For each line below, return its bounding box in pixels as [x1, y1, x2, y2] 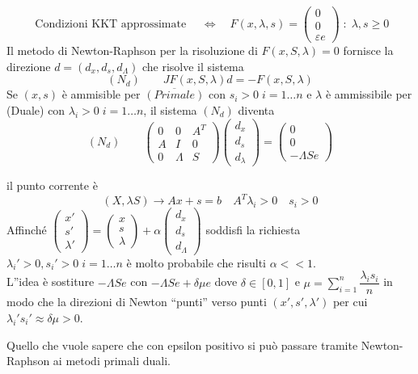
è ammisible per [61, 86, 141, 103]
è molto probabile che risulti [126, 254, 266, 271]
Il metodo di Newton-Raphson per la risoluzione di [6, 42, 258, 59]
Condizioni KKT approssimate [35, 19, 187, 31]
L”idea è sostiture [6, 273, 95, 290]
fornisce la [343, 42, 394, 59]
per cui [332, 293, 368, 310]
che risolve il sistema [141, 57, 244, 74]
